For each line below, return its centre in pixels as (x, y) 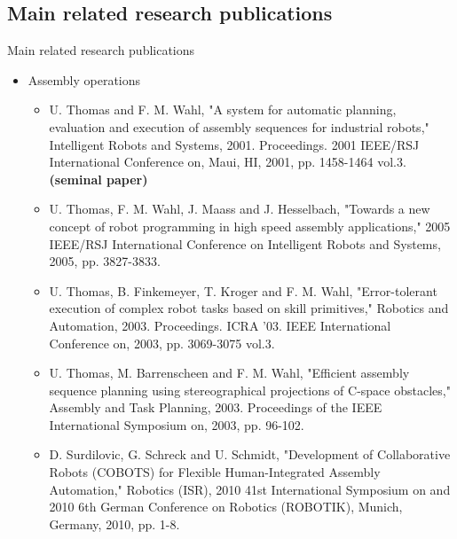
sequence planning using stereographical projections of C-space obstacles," (250, 390)
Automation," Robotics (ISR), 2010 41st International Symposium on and (250, 489)
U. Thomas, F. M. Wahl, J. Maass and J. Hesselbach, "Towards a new (240, 209)
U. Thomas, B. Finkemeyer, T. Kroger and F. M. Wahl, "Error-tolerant (243, 290)
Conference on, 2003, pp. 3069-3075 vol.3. (162, 343)
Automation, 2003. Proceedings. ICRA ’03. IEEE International (220, 325)
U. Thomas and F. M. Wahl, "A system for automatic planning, (223, 109)
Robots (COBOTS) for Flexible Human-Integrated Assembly (215, 472)
